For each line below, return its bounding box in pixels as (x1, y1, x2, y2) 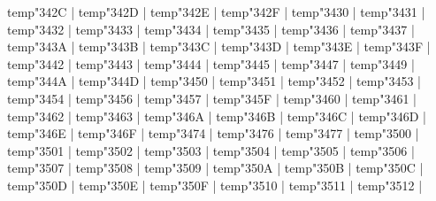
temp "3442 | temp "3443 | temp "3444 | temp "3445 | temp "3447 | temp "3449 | (7, 54, 415, 73)
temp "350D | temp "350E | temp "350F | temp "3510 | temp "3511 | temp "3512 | (7, 175, 423, 194)
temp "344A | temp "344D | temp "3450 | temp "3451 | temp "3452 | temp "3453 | (7, 72, 421, 90)
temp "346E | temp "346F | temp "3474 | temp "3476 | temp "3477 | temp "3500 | (7, 124, 419, 143)
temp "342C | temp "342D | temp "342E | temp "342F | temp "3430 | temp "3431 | (7, 3, 425, 20)
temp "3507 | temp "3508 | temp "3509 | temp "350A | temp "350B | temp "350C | (7, 158, 424, 177)
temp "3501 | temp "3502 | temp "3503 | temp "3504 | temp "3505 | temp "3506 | (7, 141, 415, 159)
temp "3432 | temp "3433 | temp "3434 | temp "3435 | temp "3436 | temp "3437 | (7, 19, 415, 38)
